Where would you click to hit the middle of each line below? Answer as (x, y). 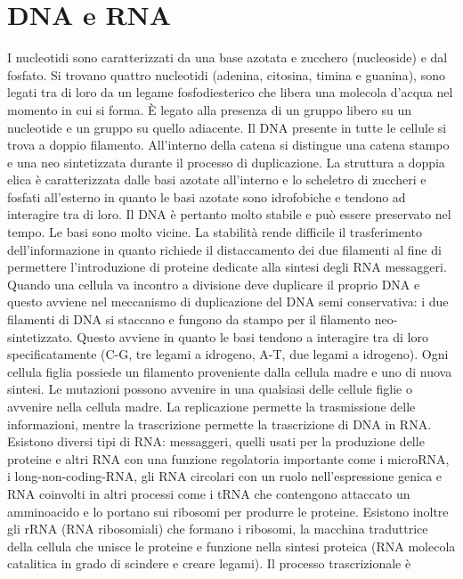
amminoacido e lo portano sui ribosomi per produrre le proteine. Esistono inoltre (228, 511)
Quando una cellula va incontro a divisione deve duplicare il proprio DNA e (214, 284)
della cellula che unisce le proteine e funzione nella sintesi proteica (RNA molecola (231, 546)
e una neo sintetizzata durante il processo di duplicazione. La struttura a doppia (226, 162)
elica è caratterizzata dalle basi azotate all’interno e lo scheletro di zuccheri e (217, 179)
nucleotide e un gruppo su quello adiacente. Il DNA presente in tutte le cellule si (227, 127)
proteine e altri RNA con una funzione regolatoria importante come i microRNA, (228, 458)
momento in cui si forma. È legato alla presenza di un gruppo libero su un (210, 109)
